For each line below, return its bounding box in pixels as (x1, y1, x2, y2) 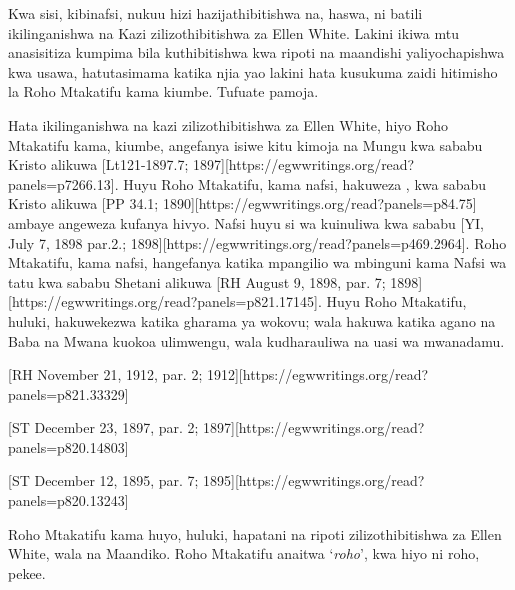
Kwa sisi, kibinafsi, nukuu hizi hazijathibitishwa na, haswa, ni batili (8, 3, 423, 23)
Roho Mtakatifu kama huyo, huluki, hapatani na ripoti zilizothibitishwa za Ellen (8, 523, 502, 544)
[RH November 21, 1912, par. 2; (8, 364, 203, 385)
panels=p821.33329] (8, 383, 129, 404)
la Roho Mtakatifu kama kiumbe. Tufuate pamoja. (8, 81, 319, 102)
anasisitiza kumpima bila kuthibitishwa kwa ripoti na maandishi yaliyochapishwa (8, 42, 505, 63)
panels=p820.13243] (8, 490, 129, 511)
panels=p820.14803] (8, 436, 129, 457)
